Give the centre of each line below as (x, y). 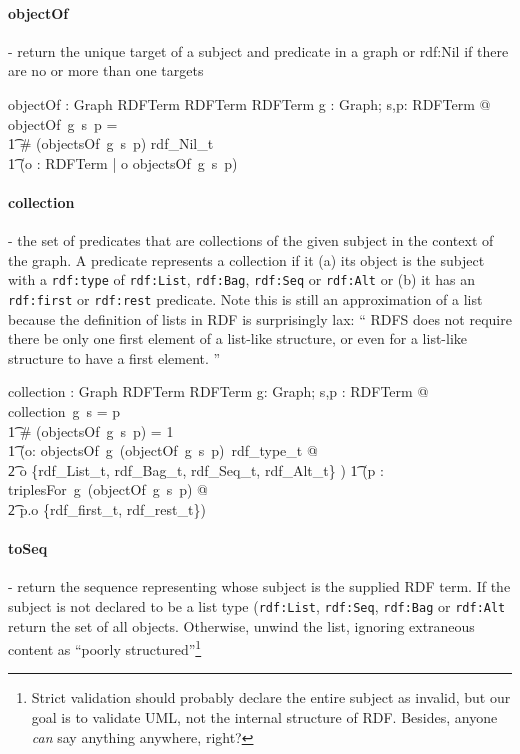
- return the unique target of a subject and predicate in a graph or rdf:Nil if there (258, 50)
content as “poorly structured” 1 (105, 647)
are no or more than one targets (106, 70)
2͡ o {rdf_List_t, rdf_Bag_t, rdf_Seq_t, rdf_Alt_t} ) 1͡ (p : (196, 469)
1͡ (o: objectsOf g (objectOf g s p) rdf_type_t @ (163, 450)
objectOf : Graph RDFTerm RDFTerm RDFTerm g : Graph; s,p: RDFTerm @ (249, 103)
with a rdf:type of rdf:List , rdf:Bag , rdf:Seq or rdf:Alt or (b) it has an (241, 279)
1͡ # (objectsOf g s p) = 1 (91, 430)
